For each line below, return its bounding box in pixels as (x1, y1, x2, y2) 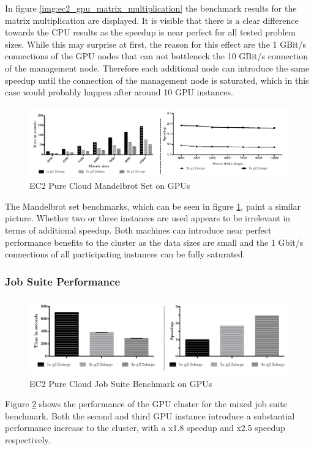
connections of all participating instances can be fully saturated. (5, 248, 245, 260)
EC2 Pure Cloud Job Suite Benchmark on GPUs (29, 377, 212, 389)
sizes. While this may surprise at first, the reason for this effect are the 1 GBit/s (5, 37, 306, 50)
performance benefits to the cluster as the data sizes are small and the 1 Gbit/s (5, 235, 304, 248)
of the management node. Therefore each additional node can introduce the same (5, 61, 310, 74)
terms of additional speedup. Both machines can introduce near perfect (5, 223, 272, 236)
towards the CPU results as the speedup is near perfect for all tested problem (5, 26, 296, 39)
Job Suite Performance (5, 273, 121, 289)
